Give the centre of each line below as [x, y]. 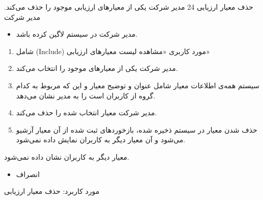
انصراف [28, 174]
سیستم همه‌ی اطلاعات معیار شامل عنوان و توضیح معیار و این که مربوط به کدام [138, 85]
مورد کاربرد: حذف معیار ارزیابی [52, 191]
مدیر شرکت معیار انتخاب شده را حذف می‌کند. [86, 112]
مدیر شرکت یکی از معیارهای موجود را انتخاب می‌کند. [97, 68]
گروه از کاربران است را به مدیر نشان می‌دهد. [86, 95]
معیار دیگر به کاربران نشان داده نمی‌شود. [67, 156]
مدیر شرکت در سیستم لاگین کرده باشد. [77, 34]
